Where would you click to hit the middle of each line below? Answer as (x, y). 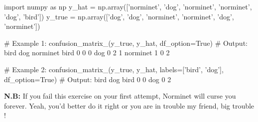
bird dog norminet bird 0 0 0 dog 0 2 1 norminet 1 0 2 (87, 53)
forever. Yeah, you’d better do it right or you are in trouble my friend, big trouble (129, 105)
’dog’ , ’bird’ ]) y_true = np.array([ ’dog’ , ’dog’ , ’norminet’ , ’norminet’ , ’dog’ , (119, 16)
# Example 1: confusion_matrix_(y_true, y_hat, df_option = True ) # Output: (126, 43)
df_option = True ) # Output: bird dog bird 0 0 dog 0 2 (88, 79)
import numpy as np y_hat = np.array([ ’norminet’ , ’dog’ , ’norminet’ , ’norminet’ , (128, 6)
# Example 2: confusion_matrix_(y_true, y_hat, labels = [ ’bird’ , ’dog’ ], (114, 69)
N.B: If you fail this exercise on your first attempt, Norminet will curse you (120, 96)
